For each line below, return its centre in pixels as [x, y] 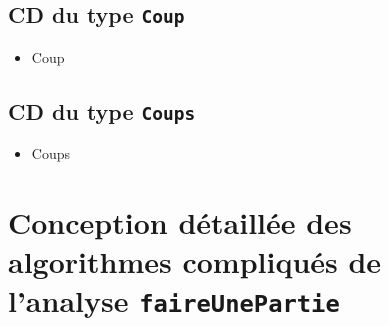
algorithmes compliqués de [195, 261]
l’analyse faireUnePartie [174, 300]
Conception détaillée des [180, 221]
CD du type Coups [102, 110]
